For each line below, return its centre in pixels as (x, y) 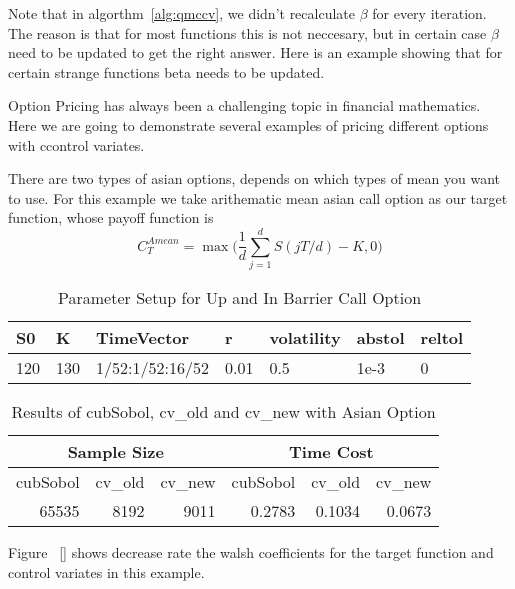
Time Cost (331, 452)
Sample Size (115, 452)
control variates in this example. (106, 571)
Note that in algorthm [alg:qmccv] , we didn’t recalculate (181, 13)
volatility (305, 338)
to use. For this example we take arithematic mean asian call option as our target (258, 197)
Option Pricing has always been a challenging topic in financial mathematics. (244, 105)
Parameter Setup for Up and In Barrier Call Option (240, 298)
